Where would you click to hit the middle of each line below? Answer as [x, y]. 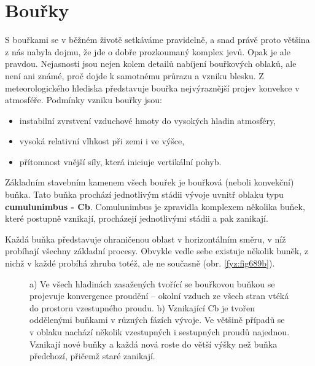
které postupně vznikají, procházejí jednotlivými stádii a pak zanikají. [137, 218]
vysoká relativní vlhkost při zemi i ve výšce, [102, 141]
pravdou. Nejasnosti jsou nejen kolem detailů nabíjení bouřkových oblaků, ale [151, 64]
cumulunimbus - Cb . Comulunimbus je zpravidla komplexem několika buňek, [155, 206]
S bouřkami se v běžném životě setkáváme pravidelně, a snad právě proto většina [157, 40]
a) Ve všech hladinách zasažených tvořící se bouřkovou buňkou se [152, 283]
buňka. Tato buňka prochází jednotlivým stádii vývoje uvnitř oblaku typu [144, 194]
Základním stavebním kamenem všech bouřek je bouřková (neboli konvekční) [150, 182]
